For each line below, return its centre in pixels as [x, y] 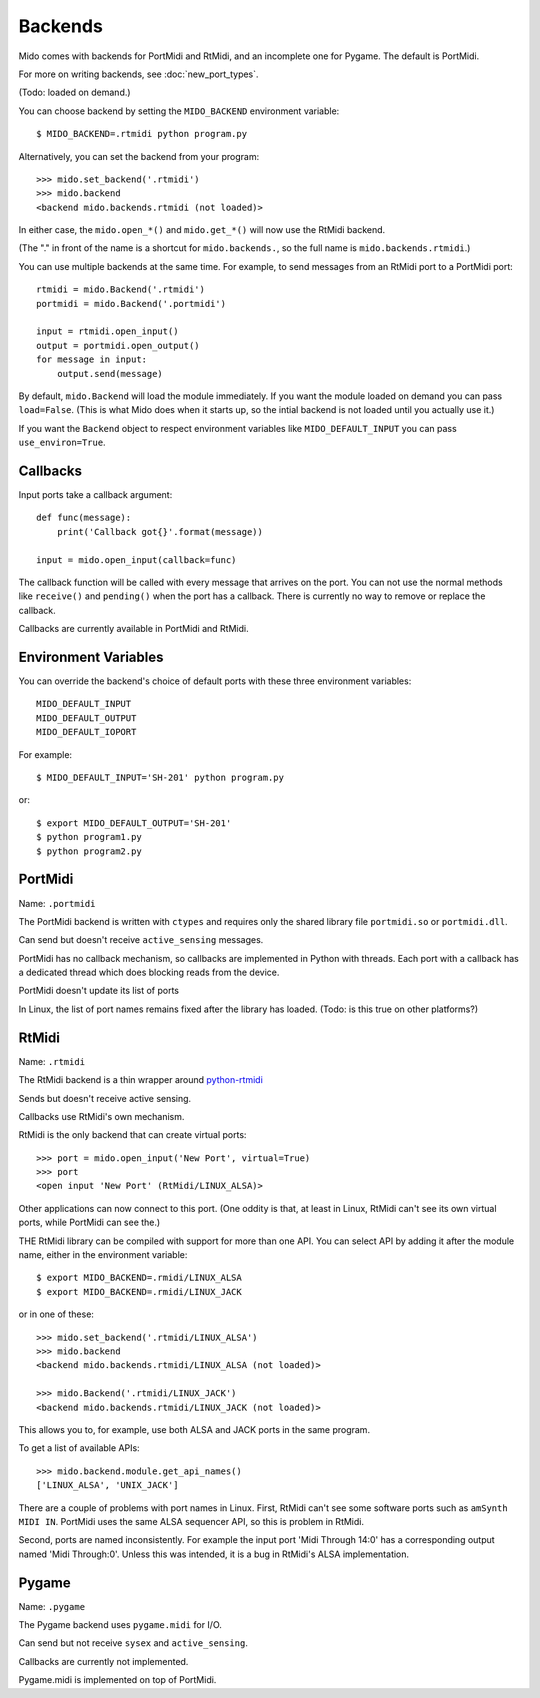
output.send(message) [110, 373]
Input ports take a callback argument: [95, 495]
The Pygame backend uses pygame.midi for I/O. [120, 1624]
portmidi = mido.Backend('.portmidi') [131, 303]
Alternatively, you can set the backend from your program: [139, 156]
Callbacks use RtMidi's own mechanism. [101, 1116]
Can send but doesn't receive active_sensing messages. [141, 940]
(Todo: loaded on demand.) [74, 92]
